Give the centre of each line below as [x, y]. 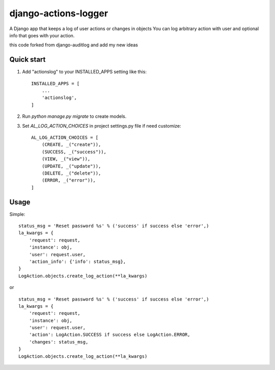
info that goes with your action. [42, 35]
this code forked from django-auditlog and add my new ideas [74, 45]
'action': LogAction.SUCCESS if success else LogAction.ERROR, [109, 335]
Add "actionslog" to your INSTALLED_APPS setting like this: [85, 72]
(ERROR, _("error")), [69, 180]
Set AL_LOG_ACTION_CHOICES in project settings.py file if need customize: [102, 126]
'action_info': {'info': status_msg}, [77, 261]
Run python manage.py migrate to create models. [74, 116]
